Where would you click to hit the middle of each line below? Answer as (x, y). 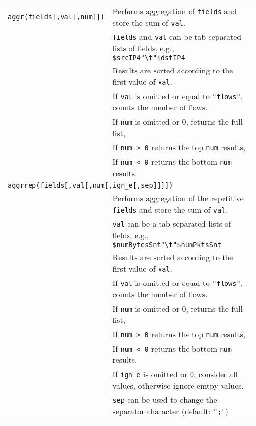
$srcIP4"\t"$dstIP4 (149, 58)
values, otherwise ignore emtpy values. (178, 385)
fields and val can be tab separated (177, 37)
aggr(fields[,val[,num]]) (56, 17)
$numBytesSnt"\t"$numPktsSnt (167, 245)
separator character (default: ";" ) (170, 411)
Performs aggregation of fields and (175, 11)
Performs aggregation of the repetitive (178, 198)
